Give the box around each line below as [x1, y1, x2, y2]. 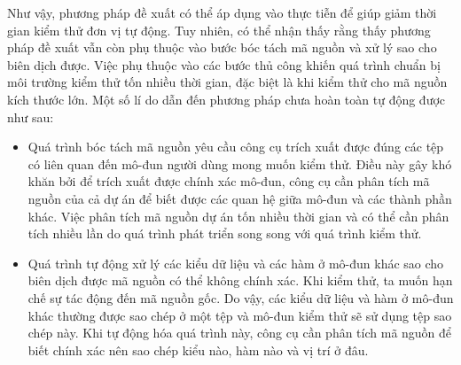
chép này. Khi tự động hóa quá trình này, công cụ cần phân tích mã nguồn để [27, 323, 452, 342]
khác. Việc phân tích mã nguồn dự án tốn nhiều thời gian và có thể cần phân [27, 206, 449, 225]
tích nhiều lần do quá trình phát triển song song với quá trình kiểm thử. [27, 224, 422, 243]
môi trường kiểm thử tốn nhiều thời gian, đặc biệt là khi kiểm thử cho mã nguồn [7, 73, 448, 91]
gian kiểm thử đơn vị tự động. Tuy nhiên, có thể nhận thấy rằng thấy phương [7, 20, 431, 39]
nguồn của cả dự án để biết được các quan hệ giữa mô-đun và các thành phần [27, 189, 452, 207]
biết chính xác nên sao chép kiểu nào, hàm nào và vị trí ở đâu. [27, 340, 369, 359]
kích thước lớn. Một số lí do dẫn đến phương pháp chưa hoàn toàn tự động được [7, 89, 446, 108]
